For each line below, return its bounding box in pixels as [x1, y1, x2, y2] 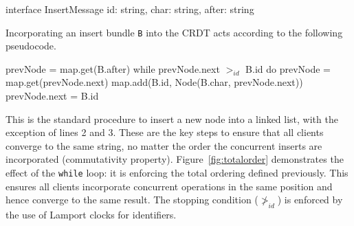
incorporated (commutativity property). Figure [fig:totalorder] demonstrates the [5, 152, 344, 166]
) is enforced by [277, 192, 343, 207]
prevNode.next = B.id [5, 89, 99, 103]
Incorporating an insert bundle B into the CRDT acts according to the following [5, 25, 343, 39]
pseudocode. [5, 38, 56, 53]
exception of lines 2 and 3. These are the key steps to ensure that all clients [5, 125, 324, 139]
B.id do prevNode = [245, 61, 331, 76]
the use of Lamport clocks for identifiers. [5, 207, 177, 222]
